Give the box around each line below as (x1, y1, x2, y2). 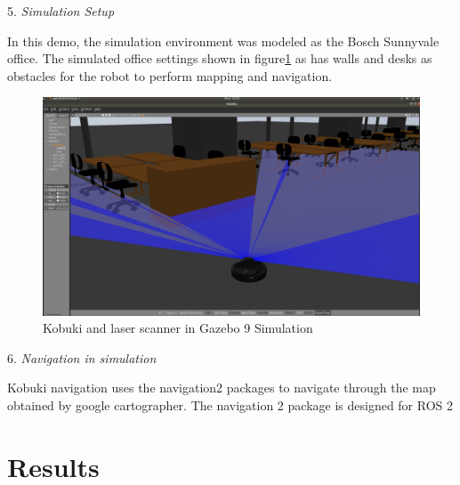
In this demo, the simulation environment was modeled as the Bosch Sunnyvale (7, 31, 440, 50)
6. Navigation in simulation (7, 348, 157, 367)
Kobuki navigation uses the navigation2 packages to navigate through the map (7, 378, 436, 397)
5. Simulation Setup (7, 2, 115, 20)
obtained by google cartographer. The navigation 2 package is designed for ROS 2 (7, 395, 454, 414)
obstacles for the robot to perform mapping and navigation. (7, 66, 333, 85)
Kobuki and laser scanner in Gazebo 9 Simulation (43, 319, 313, 337)
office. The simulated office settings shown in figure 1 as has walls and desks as (7, 49, 432, 68)
